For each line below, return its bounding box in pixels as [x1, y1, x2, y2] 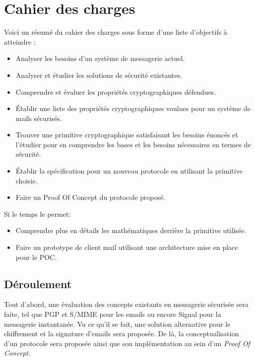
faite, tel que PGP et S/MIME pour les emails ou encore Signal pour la [4, 309, 221, 319]
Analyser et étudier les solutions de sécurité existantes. [15, 69, 182, 80]
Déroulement [4, 276, 72, 291]
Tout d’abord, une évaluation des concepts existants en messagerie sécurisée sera [4, 299, 249, 309]
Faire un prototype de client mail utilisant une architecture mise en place [15, 242, 238, 252]
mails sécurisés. [15, 113, 62, 123]
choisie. [15, 175, 38, 185]
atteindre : [4, 36, 36, 47]
